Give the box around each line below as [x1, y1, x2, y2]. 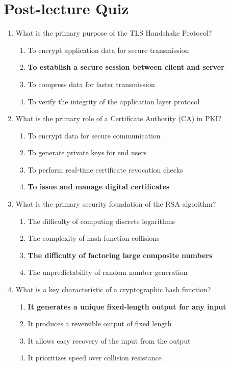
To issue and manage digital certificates [28, 181, 170, 192]
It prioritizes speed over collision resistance [28, 352, 162, 363]
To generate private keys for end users [28, 147, 147, 158]
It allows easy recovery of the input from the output [28, 335, 191, 346]
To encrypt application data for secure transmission [28, 44, 189, 55]
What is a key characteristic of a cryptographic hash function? [15, 284, 211, 295]
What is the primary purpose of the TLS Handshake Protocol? [15, 27, 212, 38]
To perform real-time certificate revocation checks [28, 164, 183, 175]
